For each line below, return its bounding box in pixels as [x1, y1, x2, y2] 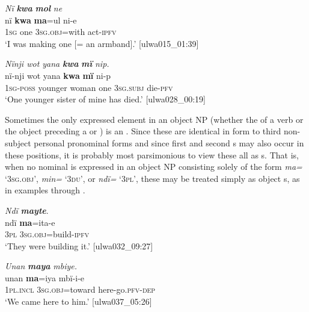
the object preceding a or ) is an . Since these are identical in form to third [5, 125, 281, 137]
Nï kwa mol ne [5, 2, 63, 14]
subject [5, 136, 31, 149]
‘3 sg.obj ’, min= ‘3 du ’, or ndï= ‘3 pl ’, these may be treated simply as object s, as [5, 172, 300, 184]
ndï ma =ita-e [5, 216, 55, 228]
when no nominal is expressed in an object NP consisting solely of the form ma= [5, 160, 302, 173]
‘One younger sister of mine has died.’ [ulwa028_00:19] [5, 93, 206, 105]
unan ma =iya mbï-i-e [5, 271, 85, 284]
